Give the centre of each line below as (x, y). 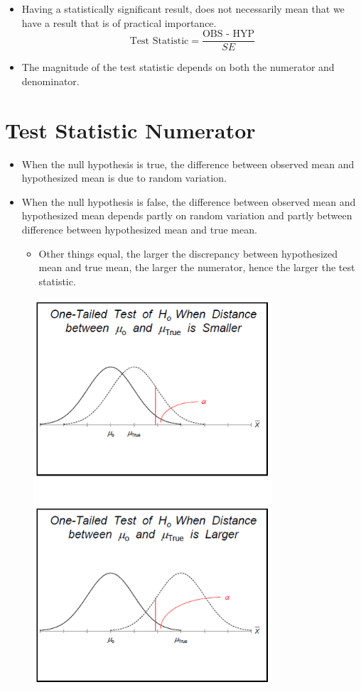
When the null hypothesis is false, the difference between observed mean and (189, 201)
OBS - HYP (228, 34)
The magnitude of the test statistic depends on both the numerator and (178, 67)
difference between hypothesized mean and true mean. (139, 229)
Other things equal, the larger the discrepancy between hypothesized (188, 253)
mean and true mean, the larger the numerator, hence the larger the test (197, 267)
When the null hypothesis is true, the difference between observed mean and (188, 164)
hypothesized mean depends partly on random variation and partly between (187, 215)
